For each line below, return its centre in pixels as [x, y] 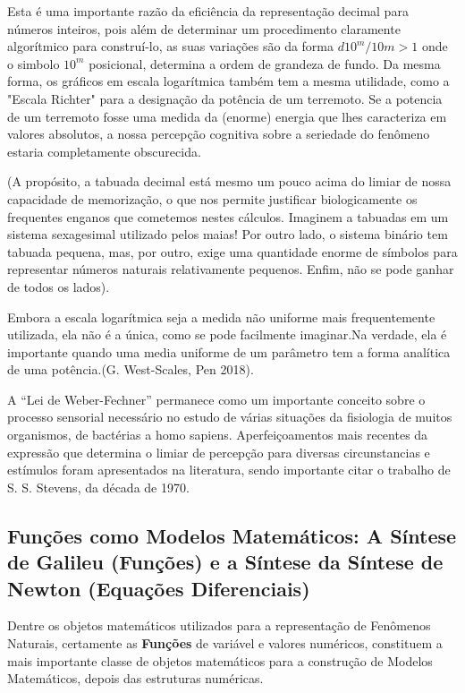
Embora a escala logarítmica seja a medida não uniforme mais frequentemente [221, 317]
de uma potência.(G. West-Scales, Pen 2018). [131, 369]
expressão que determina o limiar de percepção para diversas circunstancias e [219, 452]
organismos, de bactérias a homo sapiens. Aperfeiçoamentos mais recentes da [218, 435]
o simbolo [34, 63]
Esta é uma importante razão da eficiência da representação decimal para [208, 11]
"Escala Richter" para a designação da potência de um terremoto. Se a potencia [225, 98]
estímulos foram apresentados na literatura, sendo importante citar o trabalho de [229, 470]
